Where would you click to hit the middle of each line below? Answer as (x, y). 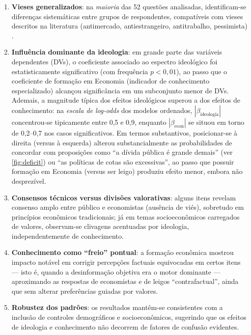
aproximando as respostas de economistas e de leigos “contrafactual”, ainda (125, 281)
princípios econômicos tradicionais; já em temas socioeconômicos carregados (125, 216)
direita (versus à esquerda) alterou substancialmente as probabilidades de (122, 142)
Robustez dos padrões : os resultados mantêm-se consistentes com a (117, 307)
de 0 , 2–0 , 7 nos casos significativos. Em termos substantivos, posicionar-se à (125, 132)
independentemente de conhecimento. (68, 236)
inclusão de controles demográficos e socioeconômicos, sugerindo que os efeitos (129, 317)
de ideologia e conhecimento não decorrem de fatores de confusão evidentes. (125, 326)
